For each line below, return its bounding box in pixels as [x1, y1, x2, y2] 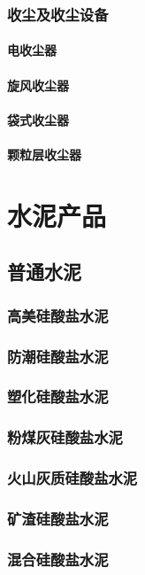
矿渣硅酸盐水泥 [7, 507, 109, 529]
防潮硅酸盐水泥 [7, 345, 109, 367]
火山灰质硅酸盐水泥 [7, 467, 138, 489]
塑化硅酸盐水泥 [7, 385, 109, 408]
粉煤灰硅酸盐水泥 [7, 426, 123, 448]
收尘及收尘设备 [7, 3, 109, 25]
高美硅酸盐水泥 [7, 304, 109, 326]
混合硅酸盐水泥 [7, 548, 109, 570]
